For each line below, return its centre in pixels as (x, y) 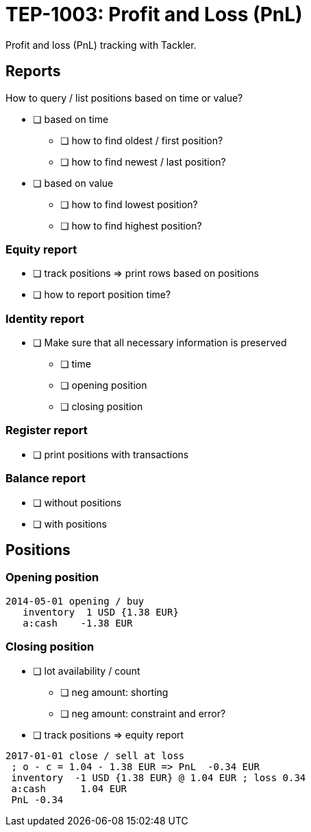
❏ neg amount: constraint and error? (143, 713)
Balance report (46, 479)
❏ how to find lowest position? (129, 204)
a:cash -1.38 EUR (78, 623)
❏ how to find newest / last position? (143, 161)
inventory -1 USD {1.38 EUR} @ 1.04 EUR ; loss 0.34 (159, 777)
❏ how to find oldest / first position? (142, 140)
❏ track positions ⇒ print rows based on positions (146, 273)
